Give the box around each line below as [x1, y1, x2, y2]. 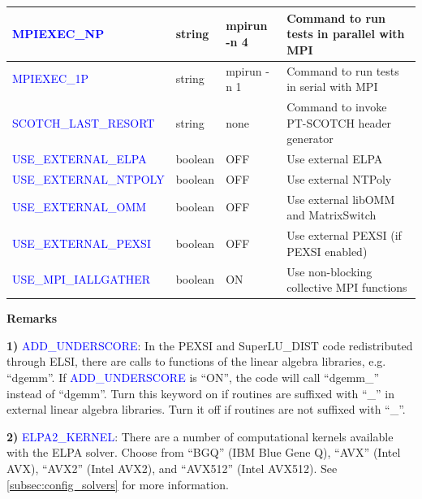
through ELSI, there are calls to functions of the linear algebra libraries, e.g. [6, 353, 386, 370]
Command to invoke [286, 98, 387, 115]
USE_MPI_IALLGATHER [12, 271, 151, 288]
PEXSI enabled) [286, 242, 368, 259]
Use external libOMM [286, 190, 395, 207]
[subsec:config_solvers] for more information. [6, 475, 229, 492]
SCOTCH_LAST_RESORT [12, 114, 155, 131]
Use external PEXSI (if [286, 227, 402, 244]
